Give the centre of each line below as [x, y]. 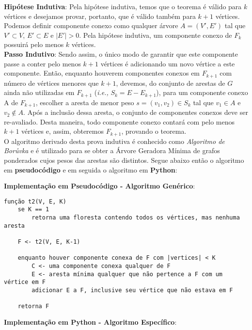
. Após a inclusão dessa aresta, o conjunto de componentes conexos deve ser [136, 112]
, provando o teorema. [154, 131]
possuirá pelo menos [34, 44]
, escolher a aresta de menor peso [85, 102]
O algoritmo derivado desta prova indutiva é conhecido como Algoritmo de [114, 141]
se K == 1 [33, 210]
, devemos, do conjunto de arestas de [171, 83]
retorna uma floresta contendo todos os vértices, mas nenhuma [136, 218]
